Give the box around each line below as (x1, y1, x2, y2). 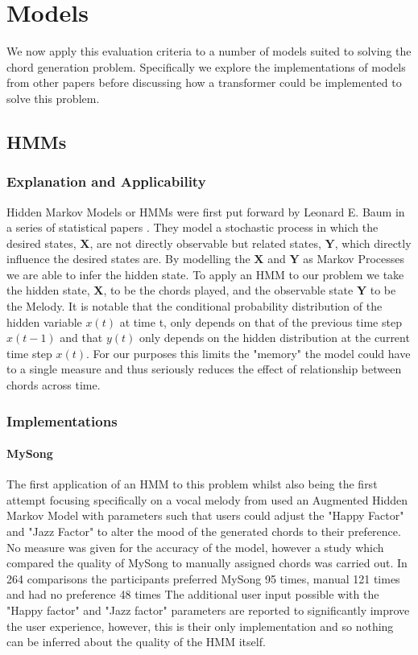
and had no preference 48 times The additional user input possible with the (6, 586, 379, 603)
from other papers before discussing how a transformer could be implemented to (6, 74, 402, 91)
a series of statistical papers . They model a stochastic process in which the (6, 219, 379, 236)
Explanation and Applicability (6, 171, 206, 192)
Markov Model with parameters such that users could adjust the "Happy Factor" (6, 507, 404, 524)
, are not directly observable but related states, (89, 234, 321, 251)
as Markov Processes (303, 250, 405, 267)
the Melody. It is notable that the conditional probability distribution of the (6, 298, 383, 315)
